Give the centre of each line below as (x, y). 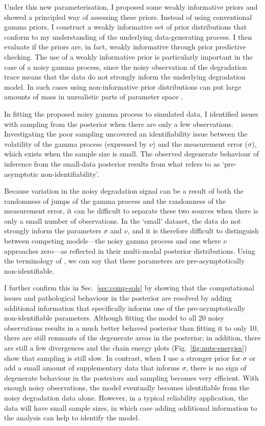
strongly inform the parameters (53, 231)
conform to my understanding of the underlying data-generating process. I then (128, 36)
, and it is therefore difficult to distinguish (193, 231)
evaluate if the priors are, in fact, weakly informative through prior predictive (125, 47)
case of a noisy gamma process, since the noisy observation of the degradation (126, 66)
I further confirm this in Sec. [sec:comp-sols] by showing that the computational (129, 288)
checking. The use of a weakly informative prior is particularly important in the (128, 56)
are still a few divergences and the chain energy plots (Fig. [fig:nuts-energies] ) (126, 348)
